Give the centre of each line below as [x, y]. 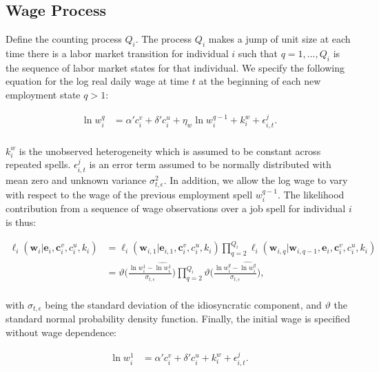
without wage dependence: [61, 332]
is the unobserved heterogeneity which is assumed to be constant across [170, 151]
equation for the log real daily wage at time [98, 81]
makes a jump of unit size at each [279, 39]
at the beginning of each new [260, 81]
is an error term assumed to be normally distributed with [210, 164]
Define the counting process [64, 39]
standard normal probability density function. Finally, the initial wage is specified [178, 319]
